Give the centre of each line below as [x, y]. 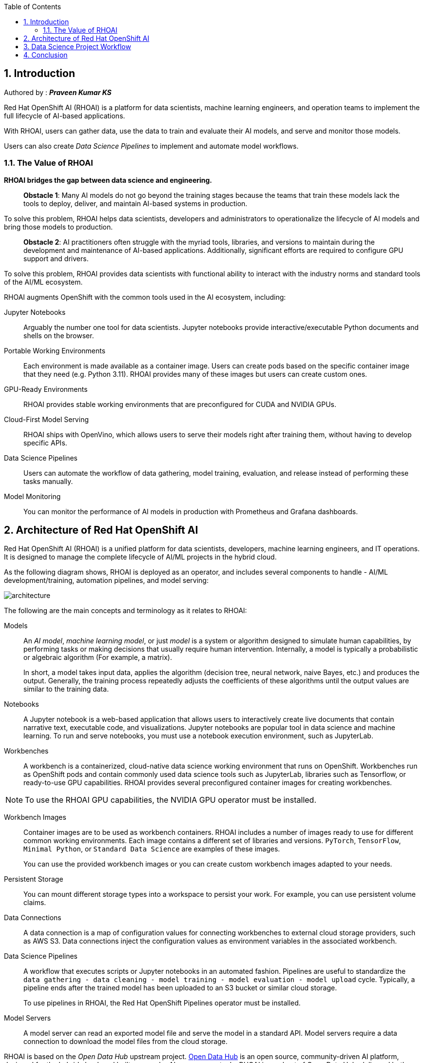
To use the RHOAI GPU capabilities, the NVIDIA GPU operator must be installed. [171, 800]
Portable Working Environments [55, 350]
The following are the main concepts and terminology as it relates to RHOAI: [125, 611]
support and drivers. [56, 258]
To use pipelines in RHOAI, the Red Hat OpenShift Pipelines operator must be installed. [162, 1003]
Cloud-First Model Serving [46, 419]
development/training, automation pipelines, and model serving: [106, 580]
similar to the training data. [66, 689]
